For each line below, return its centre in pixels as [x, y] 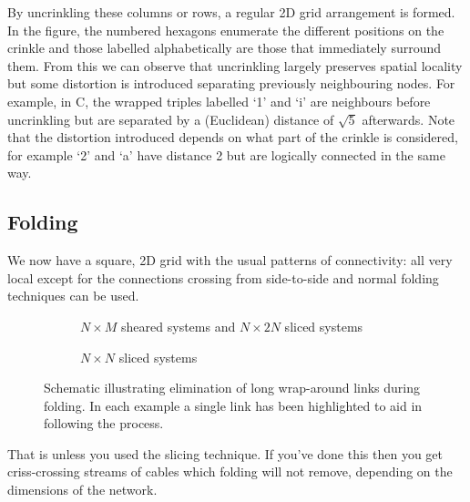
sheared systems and [179, 326]
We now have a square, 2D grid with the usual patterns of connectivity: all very [230, 260]
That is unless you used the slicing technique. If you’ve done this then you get [225, 453]
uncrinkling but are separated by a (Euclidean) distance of [171, 119]
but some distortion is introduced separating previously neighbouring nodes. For [231, 83]
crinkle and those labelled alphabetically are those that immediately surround [225, 48]
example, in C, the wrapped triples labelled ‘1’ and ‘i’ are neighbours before [219, 101]
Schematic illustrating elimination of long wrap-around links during [232, 388]
